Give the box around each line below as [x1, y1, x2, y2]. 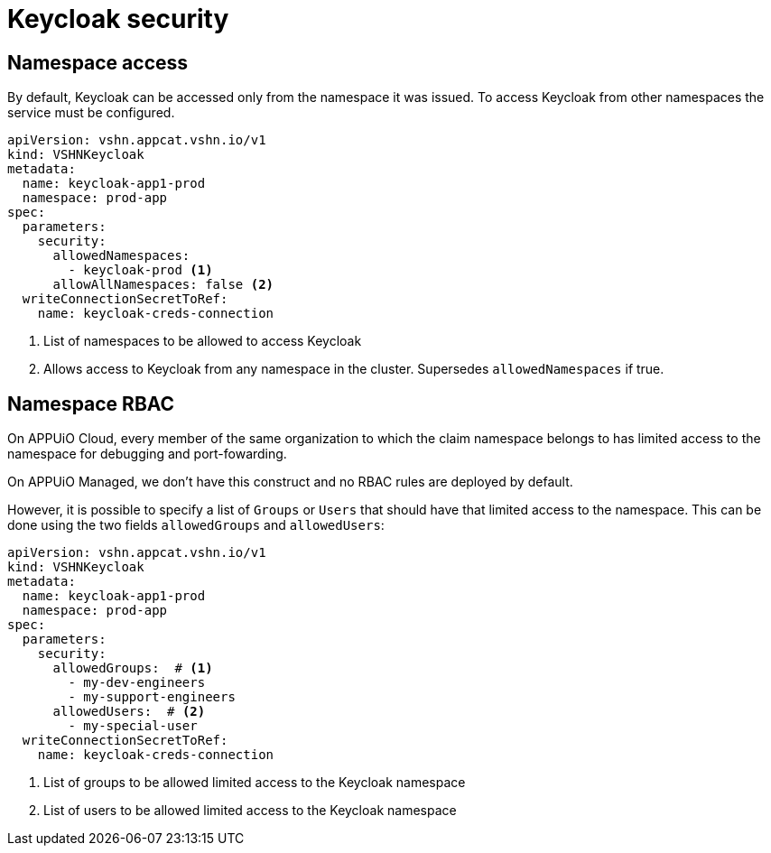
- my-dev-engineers [68, 675, 206, 691]
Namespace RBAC [7, 392, 175, 415]
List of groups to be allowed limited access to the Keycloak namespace [43, 774, 466, 791]
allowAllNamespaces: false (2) [52, 277, 274, 292]
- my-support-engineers [68, 690, 236, 705]
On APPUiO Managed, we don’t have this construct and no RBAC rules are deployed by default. [7, 474, 573, 490]
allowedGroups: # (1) [52, 661, 213, 676]
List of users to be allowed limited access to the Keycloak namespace [43, 802, 457, 819]
